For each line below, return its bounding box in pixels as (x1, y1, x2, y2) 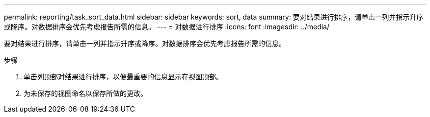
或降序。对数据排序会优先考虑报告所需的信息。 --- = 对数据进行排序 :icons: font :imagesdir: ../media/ (4, 23, 330, 31)
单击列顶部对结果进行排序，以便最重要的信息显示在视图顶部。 (24, 72, 223, 81)
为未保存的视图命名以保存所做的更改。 (24, 89, 147, 97)
